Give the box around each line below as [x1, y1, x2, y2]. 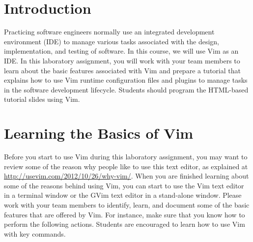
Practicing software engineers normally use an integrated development [4, 27, 215, 37]
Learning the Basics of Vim [4, 123, 194, 143]
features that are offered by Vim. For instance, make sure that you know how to [4, 209, 245, 219]
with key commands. [4, 228, 66, 239]
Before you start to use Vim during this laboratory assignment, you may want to [4, 151, 248, 161]
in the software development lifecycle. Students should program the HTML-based [4, 84, 249, 94]
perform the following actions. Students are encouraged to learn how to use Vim [4, 219, 245, 229]
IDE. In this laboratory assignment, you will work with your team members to [4, 55, 240, 65]
